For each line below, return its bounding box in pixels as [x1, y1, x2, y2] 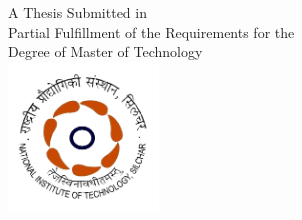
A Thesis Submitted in [8, 2, 147, 22]
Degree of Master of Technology [8, 41, 203, 62]
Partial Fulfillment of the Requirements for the [8, 21, 295, 42]
